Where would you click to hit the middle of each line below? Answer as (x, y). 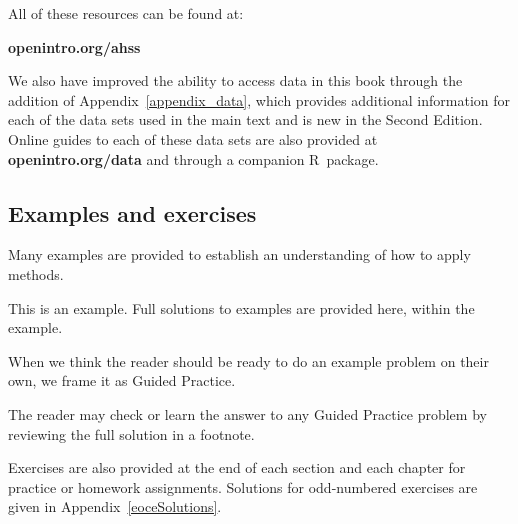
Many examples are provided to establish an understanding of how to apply (239, 254)
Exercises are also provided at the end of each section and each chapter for (237, 467)
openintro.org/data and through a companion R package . (193, 158)
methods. (36, 273)
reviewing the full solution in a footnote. (131, 433)
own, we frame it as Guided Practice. (122, 380)
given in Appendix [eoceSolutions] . (115, 506)
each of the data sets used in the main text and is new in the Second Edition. (245, 119)
